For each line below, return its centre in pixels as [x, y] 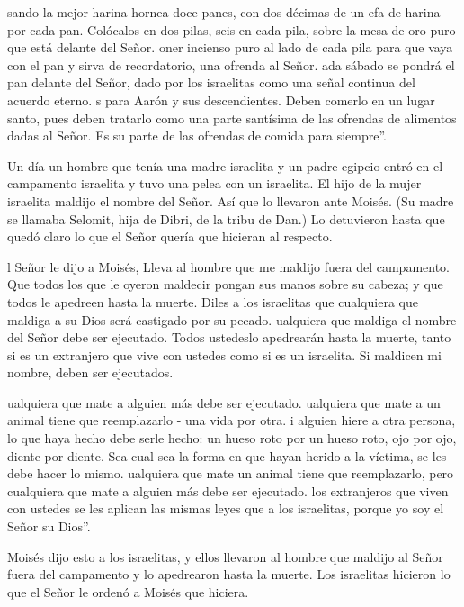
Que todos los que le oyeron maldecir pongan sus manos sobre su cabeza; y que [225, 284]
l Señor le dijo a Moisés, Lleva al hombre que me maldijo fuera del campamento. [228, 266]
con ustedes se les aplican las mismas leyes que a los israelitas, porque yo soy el [226, 508]
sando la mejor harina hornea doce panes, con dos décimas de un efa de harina [224, 12]
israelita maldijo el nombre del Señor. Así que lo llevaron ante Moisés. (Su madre [231, 200]
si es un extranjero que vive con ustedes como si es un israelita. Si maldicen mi [224, 354]
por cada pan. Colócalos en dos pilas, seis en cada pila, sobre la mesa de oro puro [232, 29]
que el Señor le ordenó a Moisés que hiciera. [128, 591]
